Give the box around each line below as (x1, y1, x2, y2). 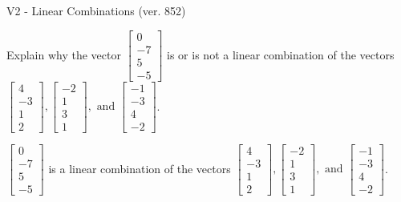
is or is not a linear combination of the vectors (167, 46, 395, 63)
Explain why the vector (6, 46, 121, 63)
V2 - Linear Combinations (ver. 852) (6, 2, 186, 18)
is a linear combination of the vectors (48, 160, 231, 176)
